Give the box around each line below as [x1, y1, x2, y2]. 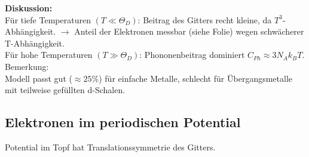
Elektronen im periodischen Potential [5, 113, 241, 131]
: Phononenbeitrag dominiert [139, 48, 245, 61]
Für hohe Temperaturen [5, 48, 93, 61]
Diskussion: [5, 2, 53, 14]
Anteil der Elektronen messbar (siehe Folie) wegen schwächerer [74, 25, 304, 38]
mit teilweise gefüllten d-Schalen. [5, 84, 126, 96]
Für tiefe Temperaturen [5, 13, 91, 26]
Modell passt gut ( [5, 72, 72, 84]
